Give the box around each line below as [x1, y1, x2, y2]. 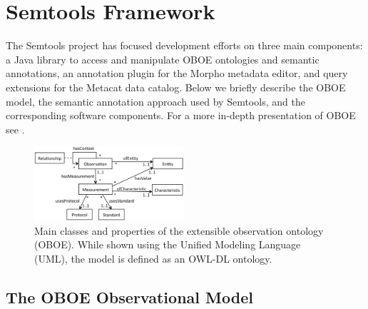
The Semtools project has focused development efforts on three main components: [6, 38, 363, 53]
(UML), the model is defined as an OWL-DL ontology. [34, 250, 272, 265]
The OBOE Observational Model [6, 285, 253, 308]
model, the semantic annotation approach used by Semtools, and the [6, 93, 305, 108]
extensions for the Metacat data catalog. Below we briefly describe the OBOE [6, 79, 346, 94]
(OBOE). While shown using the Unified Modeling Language [34, 237, 301, 252]
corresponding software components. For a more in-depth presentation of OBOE [6, 108, 356, 123]
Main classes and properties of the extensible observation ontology [34, 223, 324, 238]
